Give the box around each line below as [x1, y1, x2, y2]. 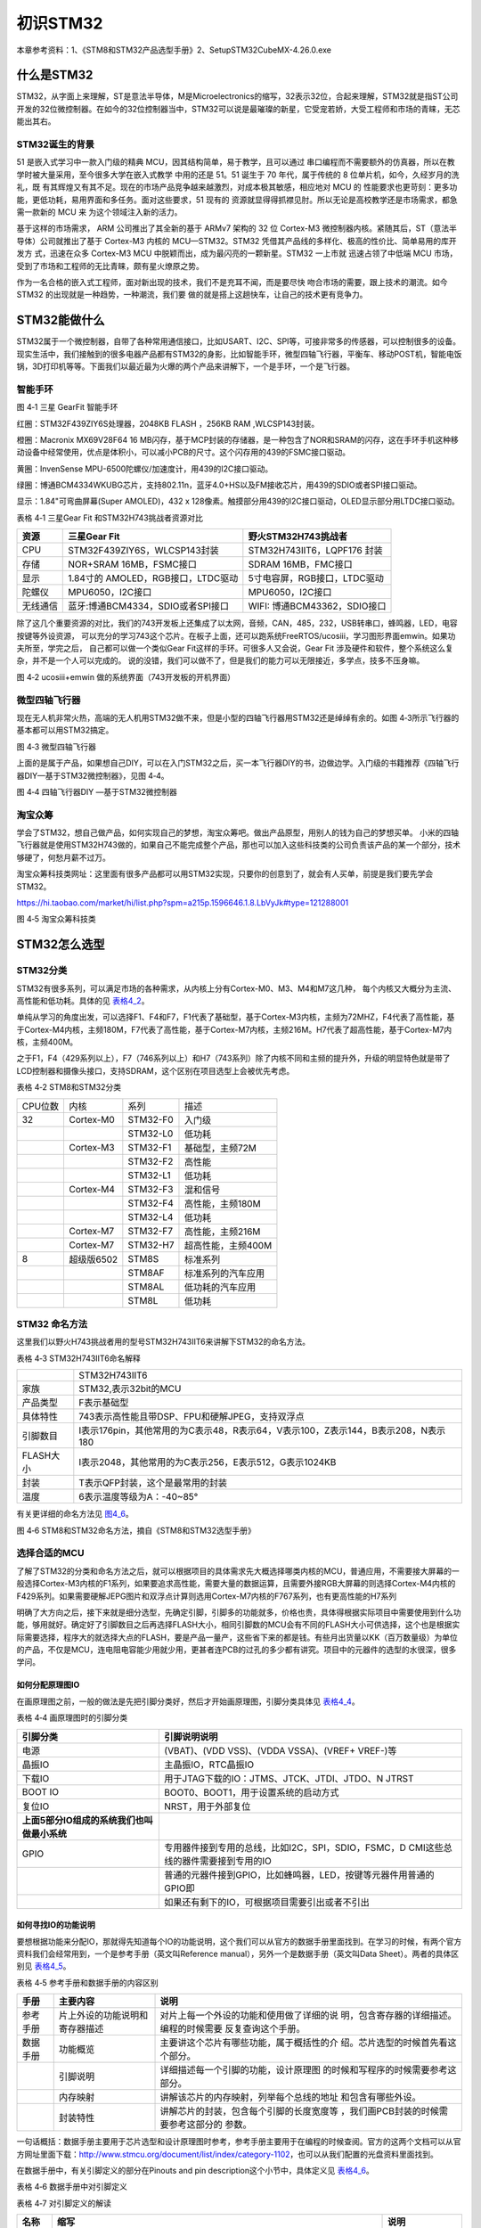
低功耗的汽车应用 [183, 1281, 257, 1293]
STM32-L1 [127, 1168, 171, 1181]
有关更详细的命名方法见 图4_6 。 [16, 1509, 134, 1519]
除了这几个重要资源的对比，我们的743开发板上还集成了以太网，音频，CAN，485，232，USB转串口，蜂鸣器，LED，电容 [16, 618, 458, 628]
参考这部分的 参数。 [168, 2118, 253, 2131]
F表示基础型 [78, 1397, 129, 1409]
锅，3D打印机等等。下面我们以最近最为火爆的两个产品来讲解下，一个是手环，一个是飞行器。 [16, 361, 355, 372]
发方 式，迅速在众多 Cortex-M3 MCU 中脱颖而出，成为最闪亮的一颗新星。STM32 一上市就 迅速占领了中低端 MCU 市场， [16, 248, 458, 258]
